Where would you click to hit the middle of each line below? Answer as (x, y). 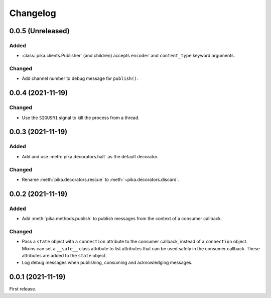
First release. (23, 289)
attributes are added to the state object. (64, 255)
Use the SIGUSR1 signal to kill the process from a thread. (81, 118)
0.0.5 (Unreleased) (39, 31)
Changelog (33, 13)
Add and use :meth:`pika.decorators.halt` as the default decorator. (90, 156)
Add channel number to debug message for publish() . (80, 78)
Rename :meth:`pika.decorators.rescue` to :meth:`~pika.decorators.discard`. (100, 179)
